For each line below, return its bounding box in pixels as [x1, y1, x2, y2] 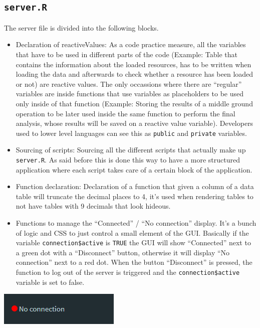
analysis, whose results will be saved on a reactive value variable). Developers [16, 118, 253, 128]
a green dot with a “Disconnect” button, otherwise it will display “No [16, 247, 230, 257]
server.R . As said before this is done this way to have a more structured [16, 154, 240, 165]
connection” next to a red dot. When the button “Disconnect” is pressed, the [16, 257, 252, 267]
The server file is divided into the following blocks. [4, 22, 159, 33]
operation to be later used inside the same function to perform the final [16, 108, 235, 118]
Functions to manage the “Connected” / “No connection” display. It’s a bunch [16, 218, 256, 228]
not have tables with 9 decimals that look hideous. [16, 201, 171, 211]
